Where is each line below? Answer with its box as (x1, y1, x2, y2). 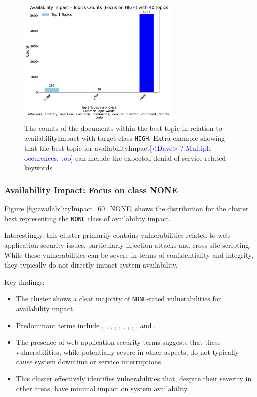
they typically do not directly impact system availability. (4, 259, 178, 270)
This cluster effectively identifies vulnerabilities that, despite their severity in (16, 373, 252, 383)
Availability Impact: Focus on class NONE (4, 183, 178, 196)
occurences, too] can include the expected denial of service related (24, 152, 226, 163)
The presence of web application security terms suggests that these (16, 337, 221, 347)
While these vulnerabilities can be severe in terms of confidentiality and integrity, (4, 249, 253, 260)
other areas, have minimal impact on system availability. (16, 383, 189, 393)
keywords (24, 162, 53, 173)
